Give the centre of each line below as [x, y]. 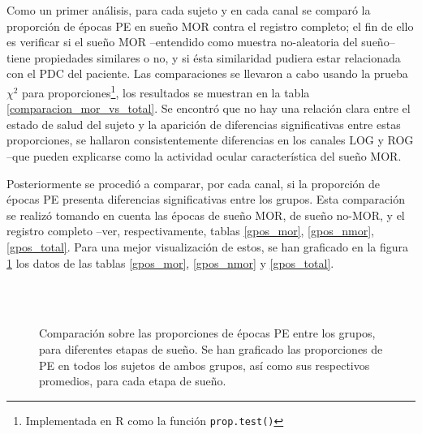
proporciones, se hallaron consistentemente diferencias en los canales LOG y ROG [210, 140]
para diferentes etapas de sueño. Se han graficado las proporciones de [211, 348]
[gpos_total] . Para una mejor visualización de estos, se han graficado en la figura [208, 246]
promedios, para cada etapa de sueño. [133, 381]
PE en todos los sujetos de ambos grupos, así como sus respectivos [205, 365]
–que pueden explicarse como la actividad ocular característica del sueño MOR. [204, 156]
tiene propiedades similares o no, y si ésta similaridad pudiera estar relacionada [204, 57]
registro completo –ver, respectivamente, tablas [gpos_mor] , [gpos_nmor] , [190, 231]
